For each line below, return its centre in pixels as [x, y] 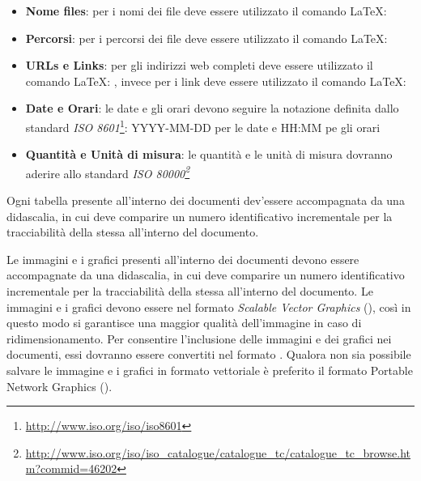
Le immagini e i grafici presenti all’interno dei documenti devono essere [183, 259]
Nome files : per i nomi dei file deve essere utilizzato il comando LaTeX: [206, 11]
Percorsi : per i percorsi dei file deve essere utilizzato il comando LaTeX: [206, 38]
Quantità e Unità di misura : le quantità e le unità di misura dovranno [209, 154]
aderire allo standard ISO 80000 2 [108, 172]
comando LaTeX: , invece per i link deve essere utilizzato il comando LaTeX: [216, 81]
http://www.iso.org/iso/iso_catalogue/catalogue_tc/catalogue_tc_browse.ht [218, 452]
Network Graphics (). [60, 386]
